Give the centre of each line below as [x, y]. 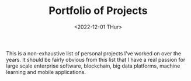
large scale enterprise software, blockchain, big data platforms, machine [93, 66]
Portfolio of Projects [98, 11]
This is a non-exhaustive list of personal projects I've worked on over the [94, 53]
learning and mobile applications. [46, 72]
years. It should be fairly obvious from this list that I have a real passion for [96, 59]
